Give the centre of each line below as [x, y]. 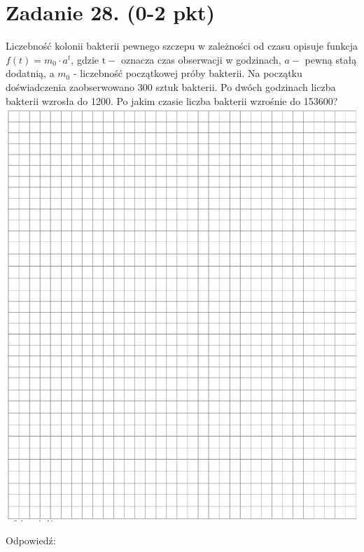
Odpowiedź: [31, 540]
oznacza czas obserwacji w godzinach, [201, 59]
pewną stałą [331, 59]
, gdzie [85, 59]
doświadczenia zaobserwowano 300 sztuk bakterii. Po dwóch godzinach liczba [171, 86]
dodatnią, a [30, 73]
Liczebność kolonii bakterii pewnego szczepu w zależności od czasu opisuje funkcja [182, 46]
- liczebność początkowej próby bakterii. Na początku [188, 73]
